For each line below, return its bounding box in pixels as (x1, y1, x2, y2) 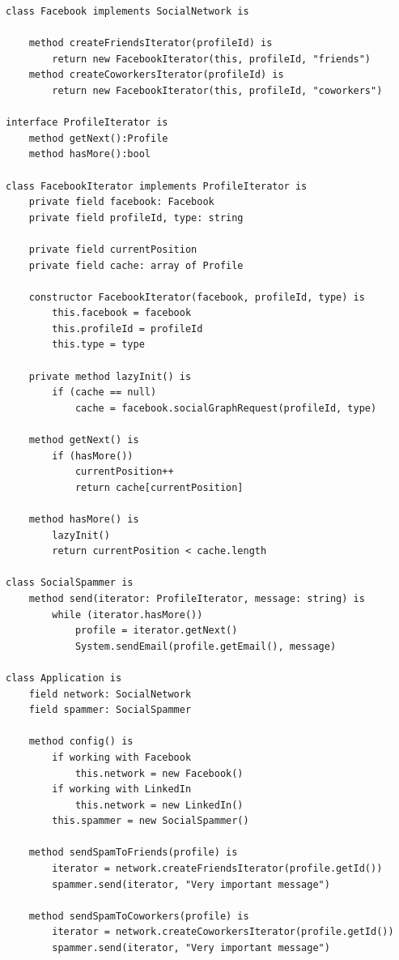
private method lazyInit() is (28, 370, 192, 382)
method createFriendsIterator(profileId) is (28, 37, 273, 49)
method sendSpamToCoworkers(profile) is (28, 910, 249, 922)
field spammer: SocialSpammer (28, 704, 192, 716)
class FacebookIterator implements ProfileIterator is (6, 180, 308, 192)
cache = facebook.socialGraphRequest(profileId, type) (74, 402, 377, 414)
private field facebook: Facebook (28, 196, 214, 208)
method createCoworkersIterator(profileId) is (28, 69, 284, 81)
